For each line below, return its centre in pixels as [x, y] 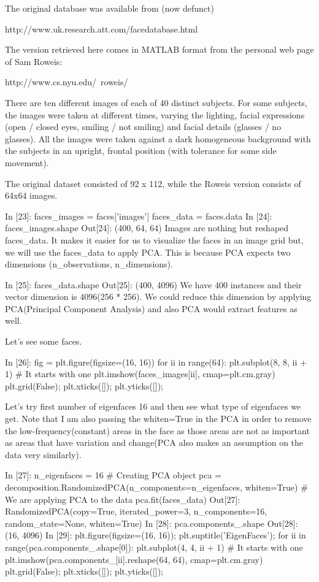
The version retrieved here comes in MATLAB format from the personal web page [159, 49]
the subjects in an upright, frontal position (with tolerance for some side [141, 151]
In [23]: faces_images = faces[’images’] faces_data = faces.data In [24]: [139, 216]
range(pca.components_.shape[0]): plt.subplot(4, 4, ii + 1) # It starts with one [154, 547]
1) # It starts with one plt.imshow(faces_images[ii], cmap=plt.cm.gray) [140, 374]
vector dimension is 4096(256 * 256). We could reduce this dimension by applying [158, 297]
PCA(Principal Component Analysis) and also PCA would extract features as [151, 308]
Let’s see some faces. [44, 341]
